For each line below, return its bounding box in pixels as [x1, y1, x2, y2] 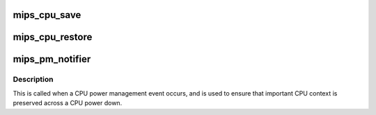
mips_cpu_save [13, 9, 81, 21]
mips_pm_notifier [13, 53, 91, 65]
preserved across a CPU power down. [13, 99, 123, 107]
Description [13, 75, 54, 85]
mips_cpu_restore [13, 31, 93, 43]
